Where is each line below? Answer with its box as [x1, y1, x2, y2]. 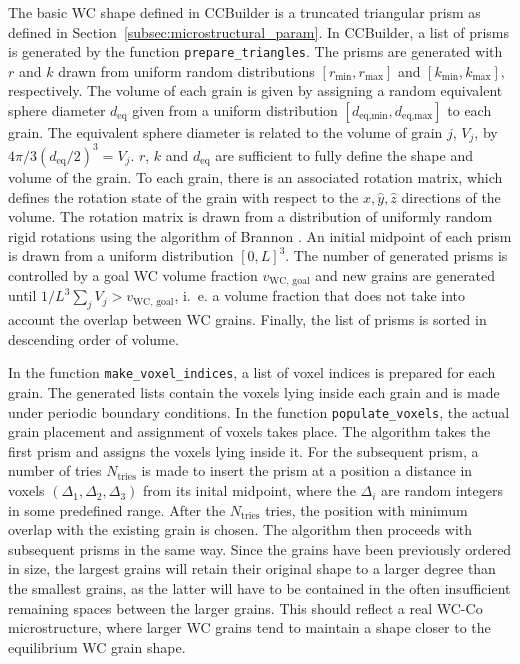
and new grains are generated [315, 264, 496, 285]
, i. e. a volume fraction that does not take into [174, 285, 465, 306]
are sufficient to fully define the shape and [215, 144, 473, 165]
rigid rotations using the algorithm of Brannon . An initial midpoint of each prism [8, 225, 512, 246]
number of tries [8, 460, 102, 481]
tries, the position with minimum [265, 499, 468, 520]
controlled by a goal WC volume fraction [8, 264, 258, 285]
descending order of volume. [8, 328, 179, 349]
